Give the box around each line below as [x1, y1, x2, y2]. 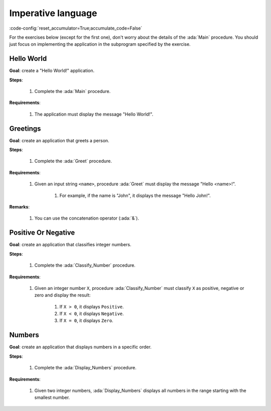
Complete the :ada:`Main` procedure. [34, 88, 111, 94]
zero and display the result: [34, 292, 91, 298]
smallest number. [34, 394, 70, 400]
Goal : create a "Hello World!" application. [9, 68, 95, 74]
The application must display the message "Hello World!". [34, 111, 154, 117]
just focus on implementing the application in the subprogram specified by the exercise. [9, 41, 191, 47]
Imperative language [9, 8, 97, 19]
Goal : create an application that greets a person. [9, 137, 110, 143]
